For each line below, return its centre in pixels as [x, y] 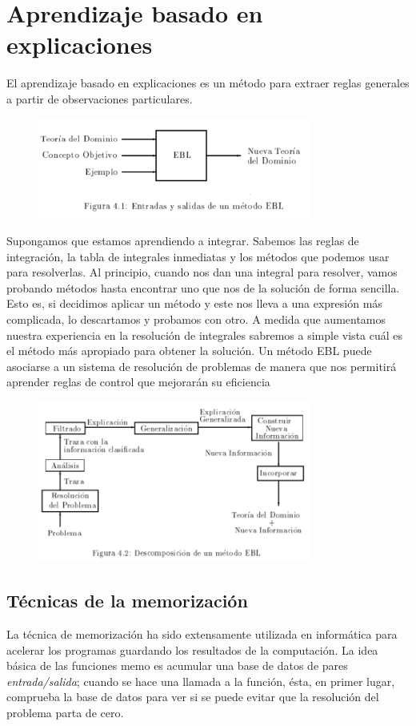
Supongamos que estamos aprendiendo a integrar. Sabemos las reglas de [183, 241]
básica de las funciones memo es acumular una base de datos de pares [177, 665]
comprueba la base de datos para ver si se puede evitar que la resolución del [193, 697]
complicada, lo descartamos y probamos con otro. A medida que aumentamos [196, 319]
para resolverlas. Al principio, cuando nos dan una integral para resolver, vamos [202, 272]
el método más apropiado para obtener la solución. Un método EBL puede [189, 351]
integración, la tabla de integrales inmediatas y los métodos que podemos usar [198, 256]
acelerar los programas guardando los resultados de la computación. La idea [192, 649]
